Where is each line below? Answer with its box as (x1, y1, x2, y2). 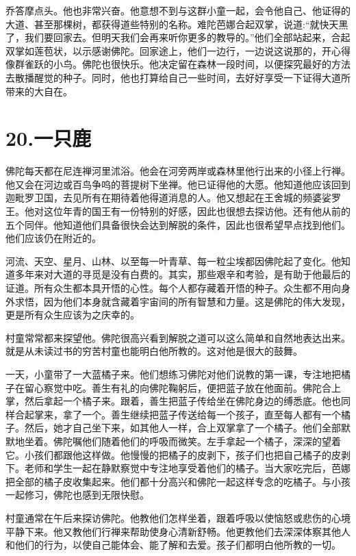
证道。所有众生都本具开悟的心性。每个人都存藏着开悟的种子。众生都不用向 (5, 281, 341, 295)
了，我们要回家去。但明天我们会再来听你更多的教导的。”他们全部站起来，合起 (5, 30, 351, 45)
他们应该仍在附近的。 (5, 231, 101, 245)
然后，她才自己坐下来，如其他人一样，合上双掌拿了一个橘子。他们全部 (24, 420, 341, 435)
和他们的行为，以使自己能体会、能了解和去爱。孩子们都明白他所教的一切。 (5, 538, 341, 552)
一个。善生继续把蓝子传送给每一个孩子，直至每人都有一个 (81, 407, 341, 421)
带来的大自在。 (5, 84, 73, 98)
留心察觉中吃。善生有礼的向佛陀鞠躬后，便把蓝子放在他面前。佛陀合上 (24, 380, 341, 394)
